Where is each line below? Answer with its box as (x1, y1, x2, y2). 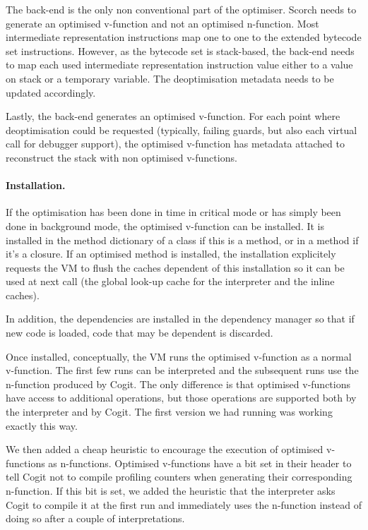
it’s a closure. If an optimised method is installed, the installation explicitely (6, 246, 336, 261)
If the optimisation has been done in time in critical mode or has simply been (6, 205, 341, 219)
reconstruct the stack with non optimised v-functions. (6, 150, 237, 164)
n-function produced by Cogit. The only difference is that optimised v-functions (6, 376, 351, 391)
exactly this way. (6, 418, 78, 433)
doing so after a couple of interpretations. (6, 511, 185, 526)
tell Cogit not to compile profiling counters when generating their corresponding (6, 469, 352, 484)
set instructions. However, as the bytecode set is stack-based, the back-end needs (6, 43, 355, 58)
